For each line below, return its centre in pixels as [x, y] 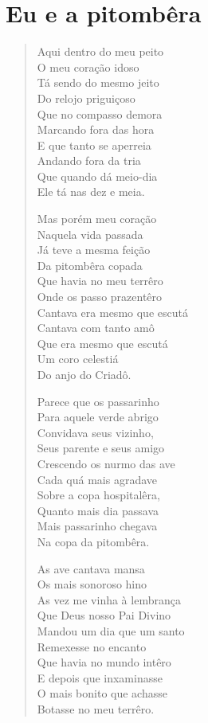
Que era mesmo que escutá [102, 343]
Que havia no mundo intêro [104, 662]
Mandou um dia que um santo [111, 630]
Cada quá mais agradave [97, 479]
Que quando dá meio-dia [97, 176]
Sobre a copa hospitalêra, [98, 495]
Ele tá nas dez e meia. [91, 191]
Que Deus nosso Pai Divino [104, 615]
